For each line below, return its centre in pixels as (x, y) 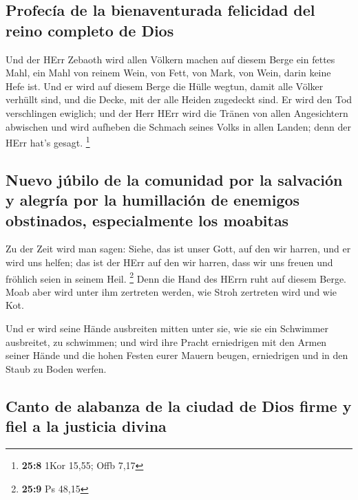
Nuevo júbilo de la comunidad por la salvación (174, 179)
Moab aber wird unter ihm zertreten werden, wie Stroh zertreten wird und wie (171, 291)
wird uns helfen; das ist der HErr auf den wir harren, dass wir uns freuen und (169, 262)
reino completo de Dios (90, 30)
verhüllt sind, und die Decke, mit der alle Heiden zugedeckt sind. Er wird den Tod (179, 99)
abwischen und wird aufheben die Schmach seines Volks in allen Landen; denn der (178, 126)
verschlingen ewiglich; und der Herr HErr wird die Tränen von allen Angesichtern (177, 112)
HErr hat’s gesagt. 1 (48, 141)
